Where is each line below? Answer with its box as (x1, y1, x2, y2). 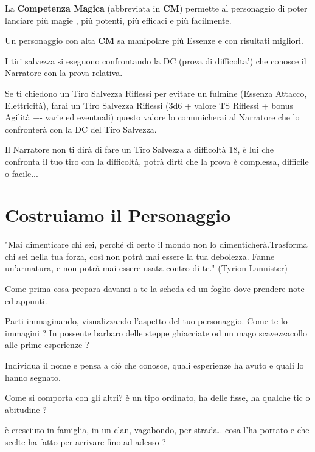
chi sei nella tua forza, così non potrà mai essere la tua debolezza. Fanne (5, 249, 275, 262)
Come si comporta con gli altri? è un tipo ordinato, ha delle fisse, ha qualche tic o (5, 391, 310, 404)
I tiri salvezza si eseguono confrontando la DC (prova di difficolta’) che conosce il (5, 54, 306, 67)
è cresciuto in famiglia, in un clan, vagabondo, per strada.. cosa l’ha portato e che (5, 423, 310, 436)
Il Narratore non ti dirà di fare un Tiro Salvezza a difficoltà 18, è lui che (5, 143, 274, 156)
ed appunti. (5, 294, 47, 307)
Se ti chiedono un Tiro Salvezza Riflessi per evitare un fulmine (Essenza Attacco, (5, 86, 307, 99)
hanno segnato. (5, 370, 61, 383)
